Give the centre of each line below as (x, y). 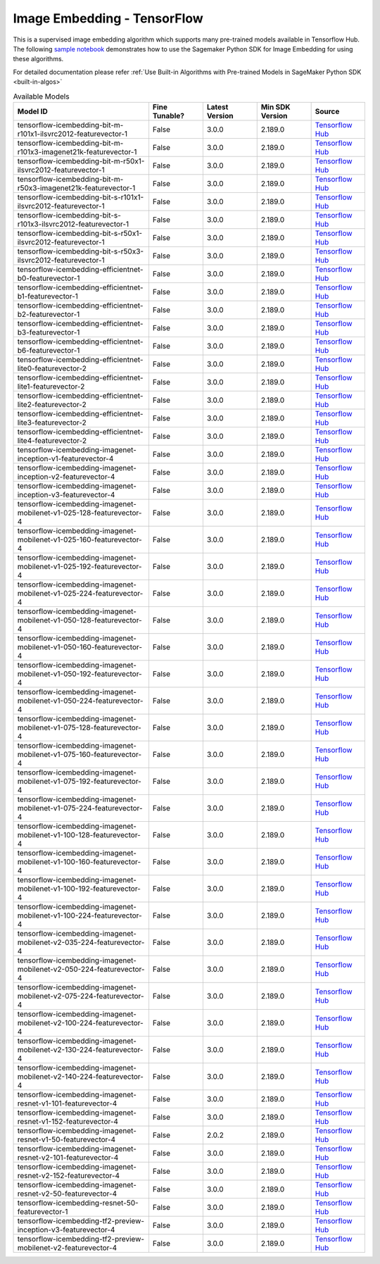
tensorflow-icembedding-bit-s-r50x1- (80, 233)
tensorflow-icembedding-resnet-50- (78, 1203)
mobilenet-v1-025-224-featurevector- (80, 593)
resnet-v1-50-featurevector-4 (66, 1139)
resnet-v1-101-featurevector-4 (67, 1103)
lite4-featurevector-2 (52, 440)
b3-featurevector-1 (49, 332)
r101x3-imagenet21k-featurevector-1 (77, 151)
